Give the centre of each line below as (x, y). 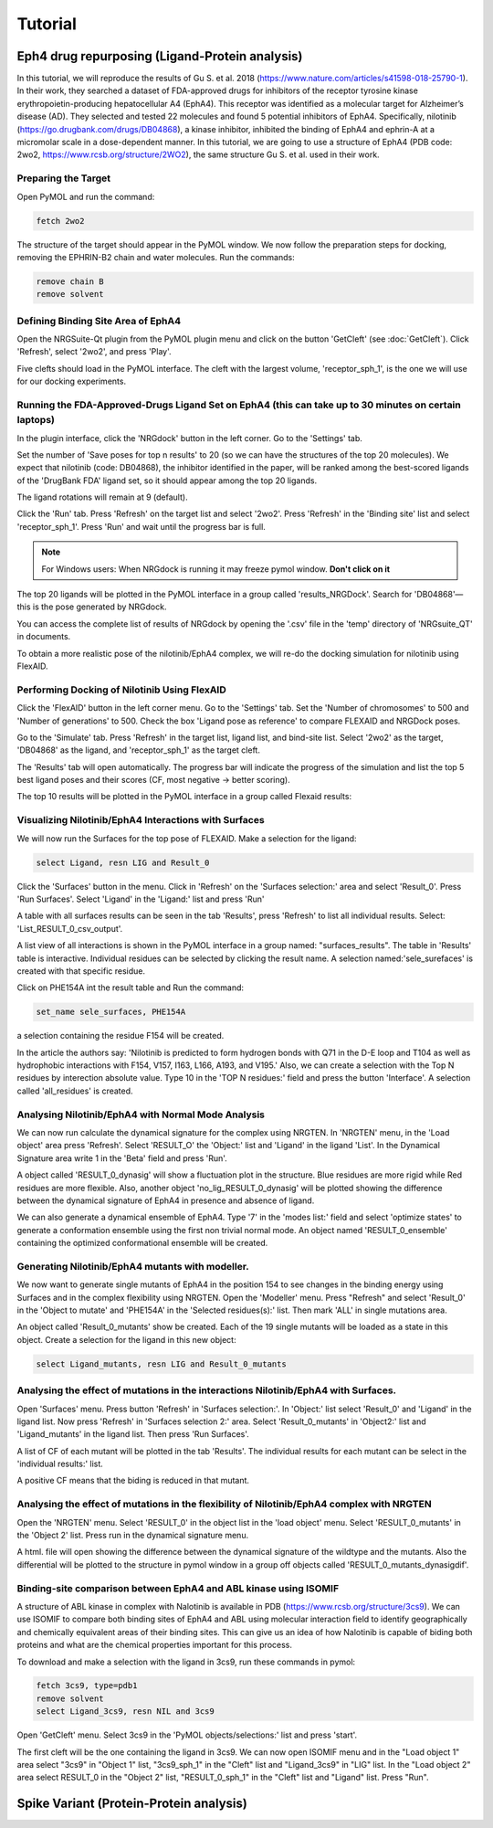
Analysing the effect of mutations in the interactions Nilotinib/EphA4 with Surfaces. (207, 1390)
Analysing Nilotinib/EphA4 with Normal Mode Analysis (141, 1115)
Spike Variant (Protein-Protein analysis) (132, 1804)
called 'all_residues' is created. (75, 1091)
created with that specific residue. (81, 971)
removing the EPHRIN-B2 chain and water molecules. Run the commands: (156, 257)
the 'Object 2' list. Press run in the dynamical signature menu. (133, 1536)
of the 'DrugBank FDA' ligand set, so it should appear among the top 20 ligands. (167, 481)
